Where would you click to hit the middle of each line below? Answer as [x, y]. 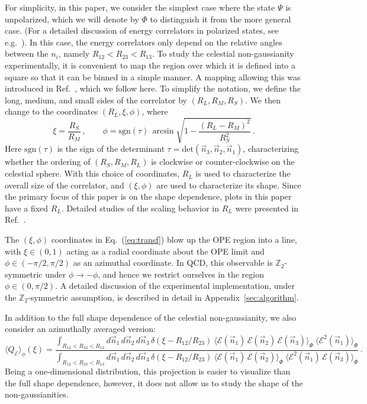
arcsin [163, 131]
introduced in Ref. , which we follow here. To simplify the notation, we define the [153, 88]
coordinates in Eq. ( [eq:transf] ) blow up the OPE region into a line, [174, 240]
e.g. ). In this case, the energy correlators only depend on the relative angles [144, 42]
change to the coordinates [51, 111]
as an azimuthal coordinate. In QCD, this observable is [173, 263]
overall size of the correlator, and [65, 185]
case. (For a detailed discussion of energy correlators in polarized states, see [142, 30]
